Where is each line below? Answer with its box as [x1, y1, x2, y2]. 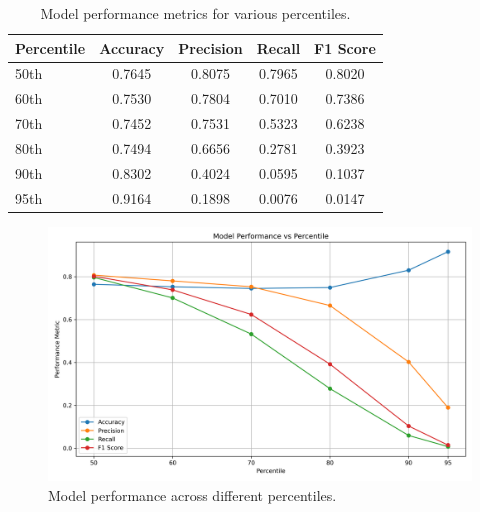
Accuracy [99, 37, 165, 58]
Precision [178, 37, 243, 58]
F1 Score [314, 37, 376, 58]
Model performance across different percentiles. [48, 484, 337, 505]
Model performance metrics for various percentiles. [40, 3, 351, 23]
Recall [256, 37, 301, 58]
